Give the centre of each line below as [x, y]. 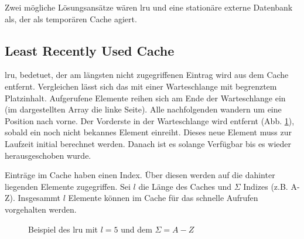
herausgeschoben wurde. [48, 155]
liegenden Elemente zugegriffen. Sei [68, 186]
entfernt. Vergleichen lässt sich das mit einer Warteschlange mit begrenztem [141, 86]
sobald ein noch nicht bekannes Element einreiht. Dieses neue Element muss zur [148, 132]
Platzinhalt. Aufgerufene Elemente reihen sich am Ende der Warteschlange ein [145, 98]
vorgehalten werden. [41, 209]
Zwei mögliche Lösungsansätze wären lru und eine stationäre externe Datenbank [149, 7]
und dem [136, 229]
